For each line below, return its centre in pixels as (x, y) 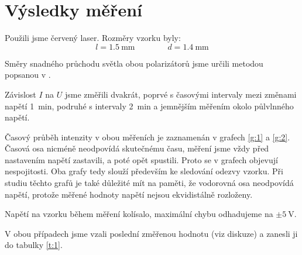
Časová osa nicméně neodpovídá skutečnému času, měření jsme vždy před (137, 148)
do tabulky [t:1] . (34, 245)
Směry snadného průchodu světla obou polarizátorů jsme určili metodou (134, 63)
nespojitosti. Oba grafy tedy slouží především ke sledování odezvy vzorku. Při (144, 171)
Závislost (20, 94)
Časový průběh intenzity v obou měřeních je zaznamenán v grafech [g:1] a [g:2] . (147, 137)
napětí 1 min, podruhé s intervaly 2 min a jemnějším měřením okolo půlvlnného (149, 106)
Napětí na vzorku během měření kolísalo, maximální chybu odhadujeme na (139, 214)
